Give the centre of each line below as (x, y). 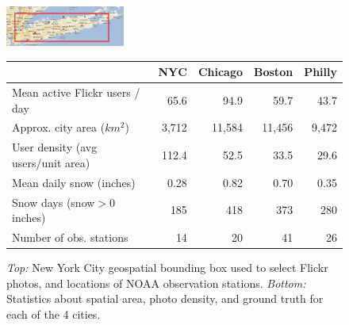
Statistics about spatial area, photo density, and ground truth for (165, 298)
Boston (274, 72)
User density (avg (55, 147)
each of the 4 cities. (54, 314)
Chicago (221, 72)
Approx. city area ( (59, 127)
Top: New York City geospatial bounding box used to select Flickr (167, 268)
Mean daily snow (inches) (74, 182)
